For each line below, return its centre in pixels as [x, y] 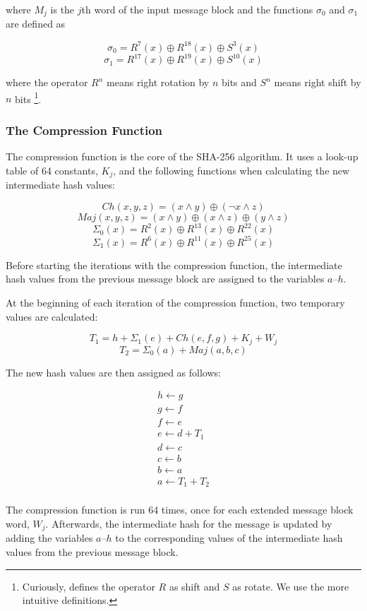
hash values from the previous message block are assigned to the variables [165, 279]
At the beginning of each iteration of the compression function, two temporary [175, 302]
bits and [239, 82]
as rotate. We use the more [291, 586]
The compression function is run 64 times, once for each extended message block [180, 510]
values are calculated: [52, 316]
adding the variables [49, 538]
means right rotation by [158, 82]
